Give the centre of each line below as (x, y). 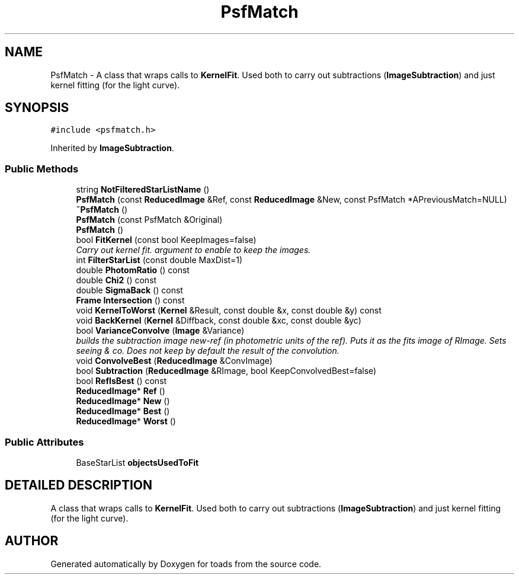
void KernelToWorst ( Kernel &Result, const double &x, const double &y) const (229, 311)
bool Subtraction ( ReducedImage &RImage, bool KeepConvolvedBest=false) (226, 371)
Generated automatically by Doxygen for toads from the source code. (186, 564)
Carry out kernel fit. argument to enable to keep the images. (193, 250)
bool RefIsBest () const (121, 381)
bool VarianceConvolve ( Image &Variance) (160, 331)
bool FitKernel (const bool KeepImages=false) (166, 240)
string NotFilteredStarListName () (143, 190)
